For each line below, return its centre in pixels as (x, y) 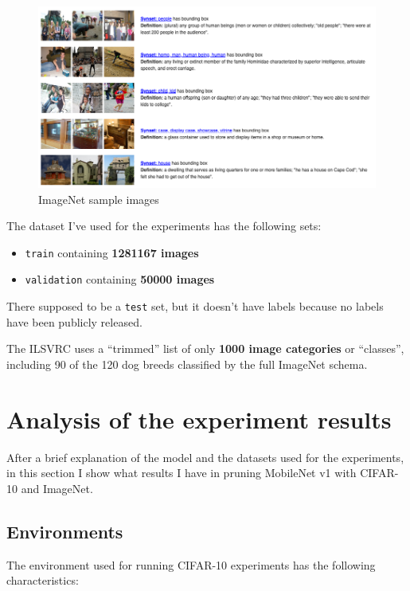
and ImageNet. (57, 488)
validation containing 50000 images (120, 279)
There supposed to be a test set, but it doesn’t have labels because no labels (195, 306)
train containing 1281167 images (112, 252)
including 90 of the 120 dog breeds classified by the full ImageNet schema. (187, 364)
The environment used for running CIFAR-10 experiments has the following (191, 564)
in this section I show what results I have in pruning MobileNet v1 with (182, 473)
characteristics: (43, 580)
